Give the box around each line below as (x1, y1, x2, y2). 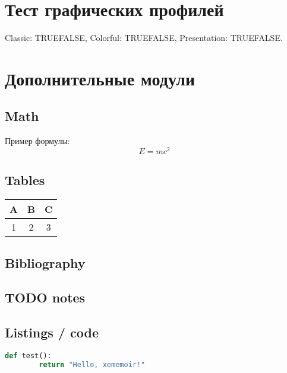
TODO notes (5, 288, 86, 307)
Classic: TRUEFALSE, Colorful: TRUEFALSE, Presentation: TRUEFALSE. (5, 31, 283, 44)
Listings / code (5, 323, 99, 342)
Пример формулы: (5, 135, 70, 147)
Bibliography (5, 253, 86, 272)
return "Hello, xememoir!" (39, 360, 146, 369)
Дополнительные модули (5, 66, 195, 90)
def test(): (5, 351, 52, 360)
